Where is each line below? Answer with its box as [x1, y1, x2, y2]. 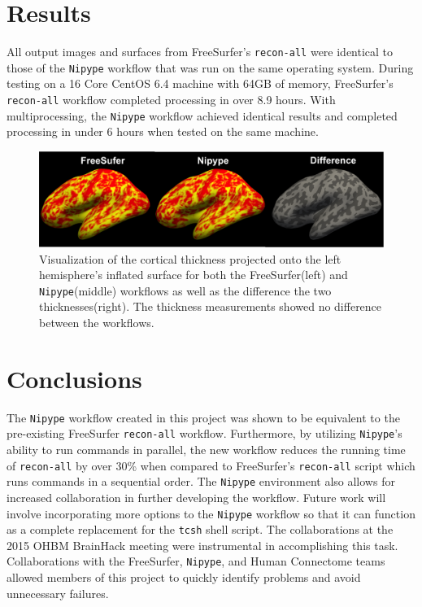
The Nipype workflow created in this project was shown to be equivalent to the [7, 408, 400, 426]
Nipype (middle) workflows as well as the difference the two [39, 282, 332, 299]
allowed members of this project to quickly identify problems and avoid [7, 569, 361, 586]
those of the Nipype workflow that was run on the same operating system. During [7, 59, 414, 76]
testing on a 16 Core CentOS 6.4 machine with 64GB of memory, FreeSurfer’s [7, 75, 394, 92]
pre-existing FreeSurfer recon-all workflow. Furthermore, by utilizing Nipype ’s [7, 425, 402, 442]
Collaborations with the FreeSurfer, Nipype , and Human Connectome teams [7, 552, 385, 570]
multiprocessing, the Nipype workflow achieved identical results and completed [7, 107, 398, 124]
